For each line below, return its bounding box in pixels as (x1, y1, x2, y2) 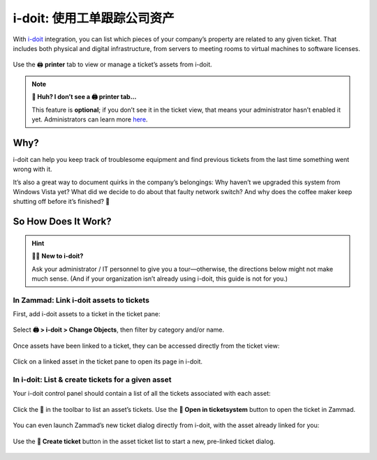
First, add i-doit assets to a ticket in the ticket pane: (13, 310, 161, 318)
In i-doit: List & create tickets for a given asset (13, 375, 172, 385)
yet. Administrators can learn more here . (31, 115, 148, 124)
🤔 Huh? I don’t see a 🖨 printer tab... (31, 93, 137, 101)
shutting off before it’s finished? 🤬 (13, 198, 110, 206)
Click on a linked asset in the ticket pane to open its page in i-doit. (13, 357, 202, 366)
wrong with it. (13, 165, 52, 174)
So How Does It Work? (13, 216, 112, 228)
